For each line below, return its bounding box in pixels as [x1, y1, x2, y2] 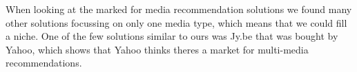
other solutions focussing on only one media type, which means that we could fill [6, 15, 347, 29]
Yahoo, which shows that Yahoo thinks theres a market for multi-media [6, 42, 309, 56]
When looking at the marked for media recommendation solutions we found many [6, 2, 352, 16]
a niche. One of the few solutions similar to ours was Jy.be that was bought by [6, 29, 338, 43]
